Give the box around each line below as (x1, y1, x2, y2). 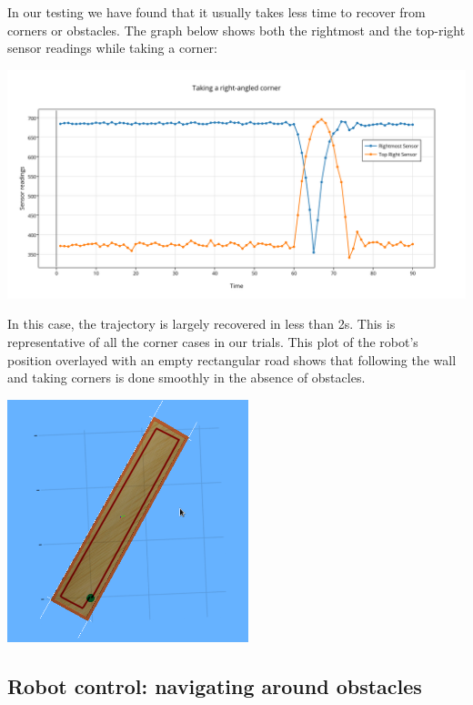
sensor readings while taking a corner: (7, 38, 217, 57)
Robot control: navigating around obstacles (7, 671, 422, 700)
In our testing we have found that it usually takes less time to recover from (7, 3, 426, 21)
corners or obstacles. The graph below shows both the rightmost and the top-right (7, 20, 466, 39)
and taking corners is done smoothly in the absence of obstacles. (7, 368, 366, 387)
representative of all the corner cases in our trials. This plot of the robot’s (7, 332, 418, 351)
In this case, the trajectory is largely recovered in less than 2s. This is (7, 314, 396, 333)
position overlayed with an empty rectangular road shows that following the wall (7, 350, 457, 369)
